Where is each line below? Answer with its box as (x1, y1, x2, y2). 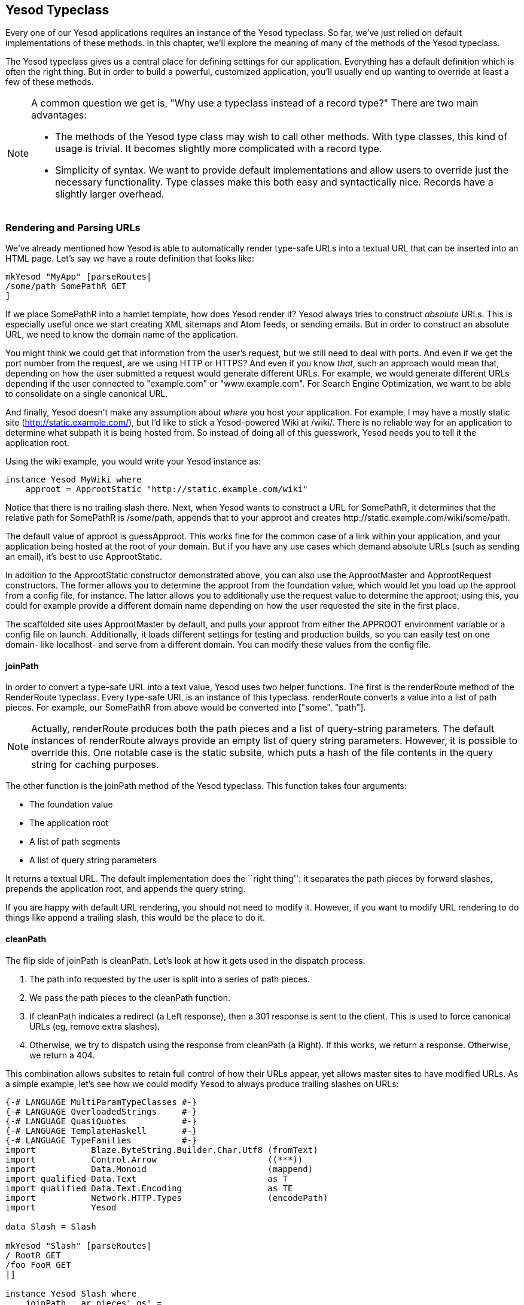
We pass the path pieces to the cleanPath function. (29, 992, 230, 1003)
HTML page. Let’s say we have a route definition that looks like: (5, 253, 254, 264)
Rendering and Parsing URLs (5, 221, 141, 233)
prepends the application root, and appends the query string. (5, 884, 246, 894)
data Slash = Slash (5, 1221, 96, 1231)
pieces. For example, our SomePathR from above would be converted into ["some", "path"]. (5, 702, 366, 713)
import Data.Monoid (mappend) (5, 1164, 313, 1174)
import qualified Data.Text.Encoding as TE (5, 1183, 293, 1193)
